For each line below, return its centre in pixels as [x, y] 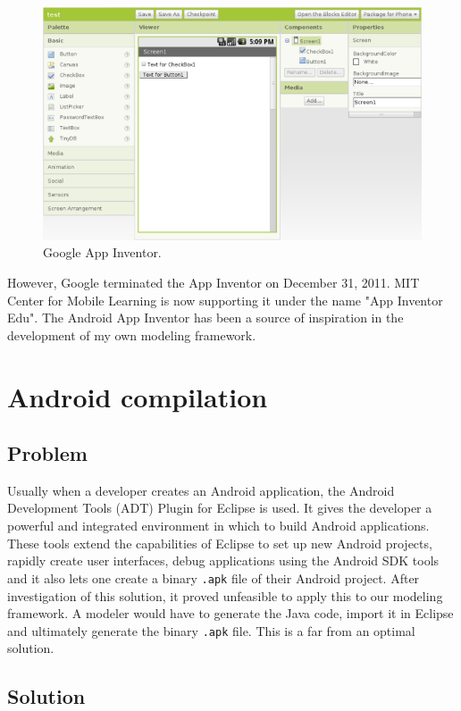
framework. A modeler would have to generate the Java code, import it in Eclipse [230, 613]
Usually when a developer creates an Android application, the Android [201, 490]
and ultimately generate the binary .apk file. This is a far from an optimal [211, 630]
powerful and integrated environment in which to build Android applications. [218, 526]
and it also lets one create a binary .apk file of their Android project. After [214, 577]
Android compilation [138, 396]
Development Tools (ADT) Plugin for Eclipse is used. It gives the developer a [220, 508]
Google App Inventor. [102, 252]
